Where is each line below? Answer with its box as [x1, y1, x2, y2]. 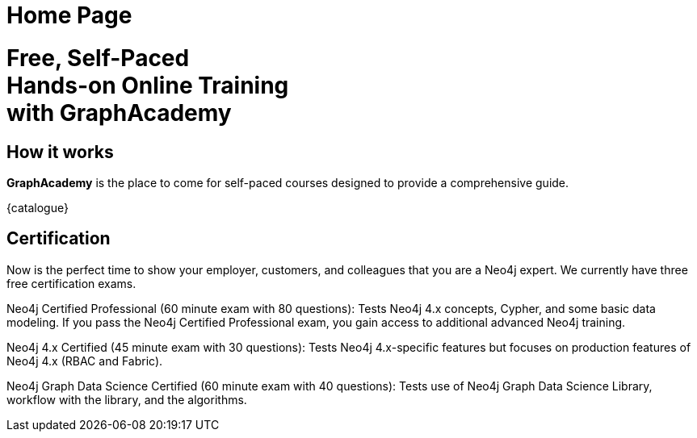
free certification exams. [6, 276, 136, 290]
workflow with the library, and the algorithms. [6, 392, 247, 407]
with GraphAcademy [6, 98, 232, 127]
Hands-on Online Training [6, 71, 289, 99]
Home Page [6, 2, 132, 29]
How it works [6, 141, 114, 162]
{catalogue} [6, 200, 69, 215]
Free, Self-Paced [6, 44, 190, 72]
